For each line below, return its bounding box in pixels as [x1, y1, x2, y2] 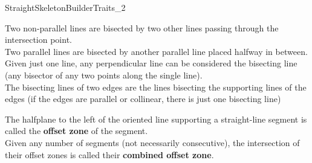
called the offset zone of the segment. [5, 124, 148, 137]
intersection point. [5, 33, 72, 46]
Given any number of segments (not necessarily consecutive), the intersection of [5, 136, 300, 149]
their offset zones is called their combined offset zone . [5, 148, 214, 161]
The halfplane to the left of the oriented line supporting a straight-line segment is [5, 112, 307, 125]
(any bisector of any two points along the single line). [5, 68, 203, 81]
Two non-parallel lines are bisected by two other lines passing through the [5, 21, 279, 34]
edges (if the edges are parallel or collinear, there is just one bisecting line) [5, 92, 281, 105]
